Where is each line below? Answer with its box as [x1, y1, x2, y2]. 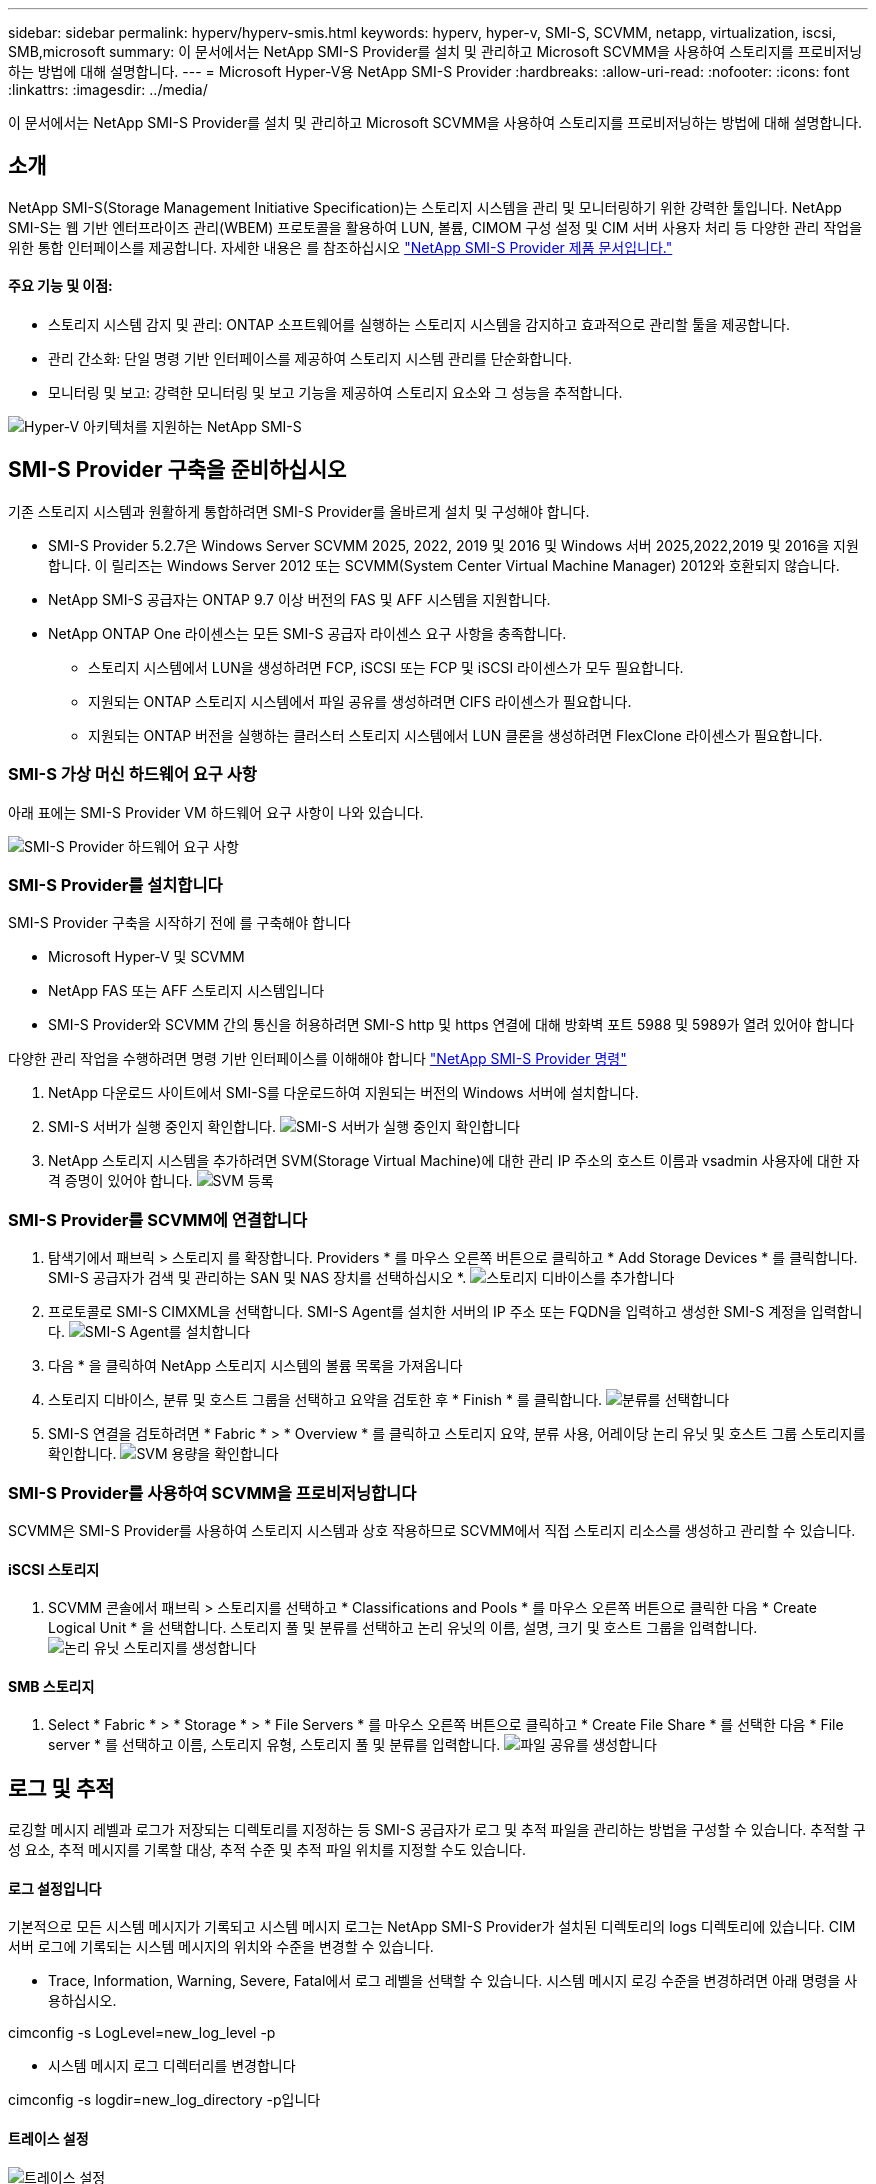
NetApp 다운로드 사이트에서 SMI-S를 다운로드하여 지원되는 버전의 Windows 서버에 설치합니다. [48, 1084, 639, 1102]
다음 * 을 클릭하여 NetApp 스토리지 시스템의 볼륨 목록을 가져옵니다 [48, 1357, 463, 1375]
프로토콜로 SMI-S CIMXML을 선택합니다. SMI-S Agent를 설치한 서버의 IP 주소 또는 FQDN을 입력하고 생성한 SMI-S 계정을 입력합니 [48, 1303, 863, 1321]
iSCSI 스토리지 [8, 1560, 100, 1578]
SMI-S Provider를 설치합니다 [8, 875, 223, 896]
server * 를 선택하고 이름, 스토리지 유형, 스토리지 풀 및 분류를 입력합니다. [48, 1736, 501, 1754]
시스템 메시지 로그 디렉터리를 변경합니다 [48, 2057, 296, 2075]
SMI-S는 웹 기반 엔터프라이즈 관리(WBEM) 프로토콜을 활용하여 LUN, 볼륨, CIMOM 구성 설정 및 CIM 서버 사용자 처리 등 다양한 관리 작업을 [8, 218, 863, 236]
